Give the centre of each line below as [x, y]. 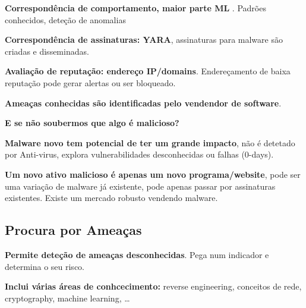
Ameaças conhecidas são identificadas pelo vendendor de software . [143, 103]
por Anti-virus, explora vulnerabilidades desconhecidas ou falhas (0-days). [139, 154]
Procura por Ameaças [73, 230]
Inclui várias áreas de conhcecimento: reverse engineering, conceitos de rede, [153, 286]
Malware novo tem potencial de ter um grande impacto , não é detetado [150, 142]
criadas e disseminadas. [47, 51]
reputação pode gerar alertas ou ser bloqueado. [90, 82]
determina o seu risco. [45, 266]
